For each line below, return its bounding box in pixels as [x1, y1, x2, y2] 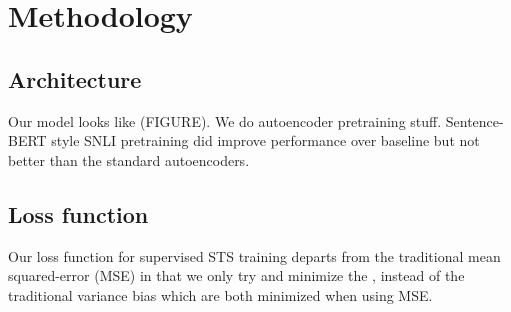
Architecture [8, 63, 142, 94]
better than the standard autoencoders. [8, 149, 250, 170]
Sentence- [445, 110, 504, 131]
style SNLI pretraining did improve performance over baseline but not [51, 130, 480, 151]
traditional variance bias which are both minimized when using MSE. [8, 284, 433, 305]
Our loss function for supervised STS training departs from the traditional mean [8, 245, 501, 266]
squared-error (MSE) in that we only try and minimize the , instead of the [8, 265, 465, 286]
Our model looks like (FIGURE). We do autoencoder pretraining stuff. [8, 110, 442, 131]
